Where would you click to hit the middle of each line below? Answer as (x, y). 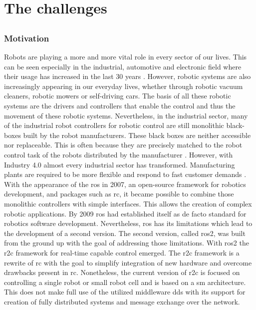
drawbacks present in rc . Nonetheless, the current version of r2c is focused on (122, 272)
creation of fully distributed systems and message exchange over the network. (122, 301)
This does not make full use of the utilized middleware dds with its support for (125, 292)
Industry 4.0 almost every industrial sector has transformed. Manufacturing (120, 164)
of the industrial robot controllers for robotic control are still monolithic (114, 125)
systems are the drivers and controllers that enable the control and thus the (120, 106)
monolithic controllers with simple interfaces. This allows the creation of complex (128, 203)
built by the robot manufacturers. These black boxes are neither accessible (137, 135)
